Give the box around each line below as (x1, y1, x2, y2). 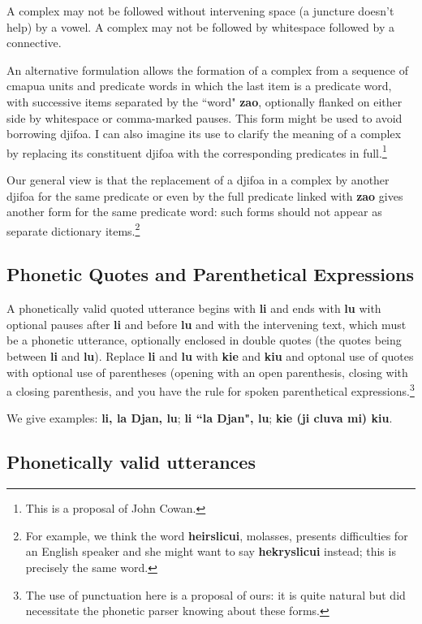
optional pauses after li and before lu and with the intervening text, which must (6, 315, 407, 332)
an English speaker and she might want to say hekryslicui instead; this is (25, 543, 396, 560)
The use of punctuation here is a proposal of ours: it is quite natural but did (25, 586, 406, 603)
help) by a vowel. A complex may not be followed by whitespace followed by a (6, 18, 394, 35)
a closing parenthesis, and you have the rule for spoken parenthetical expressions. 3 (6, 380, 415, 399)
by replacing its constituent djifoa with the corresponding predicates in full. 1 (6, 141, 387, 161)
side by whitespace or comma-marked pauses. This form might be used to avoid (6, 109, 403, 126)
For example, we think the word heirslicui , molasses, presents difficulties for (25, 526, 408, 544)
